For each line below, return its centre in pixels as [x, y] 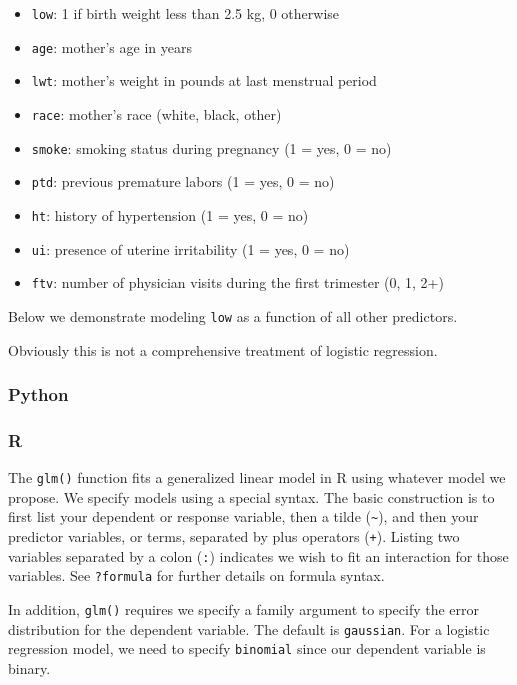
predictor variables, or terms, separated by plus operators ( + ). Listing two [234, 536]
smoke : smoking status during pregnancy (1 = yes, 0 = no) [211, 147]
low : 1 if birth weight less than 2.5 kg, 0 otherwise [185, 13]
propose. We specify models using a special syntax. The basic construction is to [251, 496]
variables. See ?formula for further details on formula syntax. [196, 575]
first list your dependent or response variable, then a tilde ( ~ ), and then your [243, 516]
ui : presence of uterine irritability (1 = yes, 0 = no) [190, 248]
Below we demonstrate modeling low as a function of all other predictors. [233, 315]
